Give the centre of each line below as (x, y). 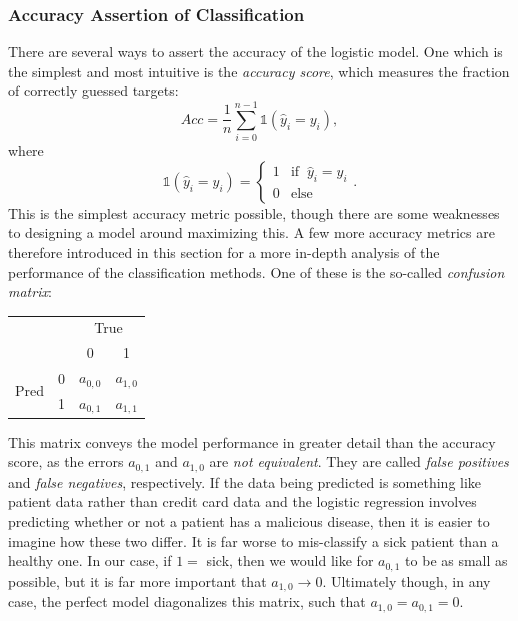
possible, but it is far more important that (137, 580)
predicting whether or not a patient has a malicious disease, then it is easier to (249, 521)
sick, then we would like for (290, 560)
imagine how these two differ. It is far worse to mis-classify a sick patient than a (253, 540)
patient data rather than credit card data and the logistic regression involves (242, 501)
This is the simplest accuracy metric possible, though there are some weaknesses (254, 212)
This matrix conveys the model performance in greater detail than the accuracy (252, 441)
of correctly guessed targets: (93, 90)
